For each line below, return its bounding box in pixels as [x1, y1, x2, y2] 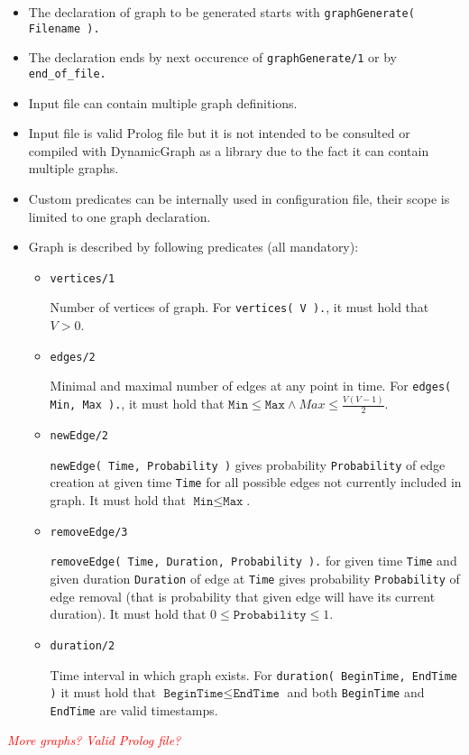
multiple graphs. [28, 159, 119, 178]
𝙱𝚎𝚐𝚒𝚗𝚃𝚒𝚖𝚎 [163, 687, 224, 701]
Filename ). [28, 22, 100, 35]
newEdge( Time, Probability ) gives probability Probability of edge [50, 455, 446, 474]
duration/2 [50, 639, 115, 652]
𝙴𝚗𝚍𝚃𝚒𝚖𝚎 [233, 687, 280, 701]
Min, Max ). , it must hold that [50, 394, 225, 413]
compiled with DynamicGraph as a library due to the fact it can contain [28, 141, 429, 160]
